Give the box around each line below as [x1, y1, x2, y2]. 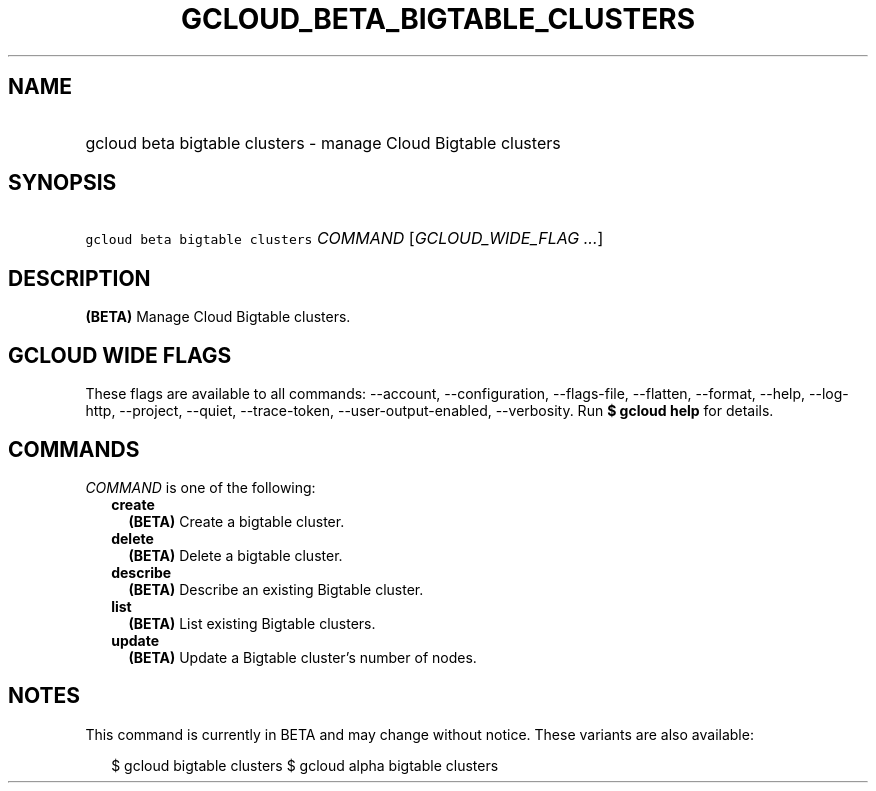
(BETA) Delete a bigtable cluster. [128, 546, 343, 564]
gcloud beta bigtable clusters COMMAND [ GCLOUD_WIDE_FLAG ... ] [85, 228, 604, 249]
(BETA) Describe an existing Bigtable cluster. [128, 580, 424, 598]
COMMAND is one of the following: [85, 478, 316, 496]
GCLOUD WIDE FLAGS [8, 342, 232, 368]
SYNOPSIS [8, 170, 117, 196]
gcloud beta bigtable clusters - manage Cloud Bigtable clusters [85, 132, 561, 153]
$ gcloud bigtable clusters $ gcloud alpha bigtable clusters [111, 756, 499, 774]
